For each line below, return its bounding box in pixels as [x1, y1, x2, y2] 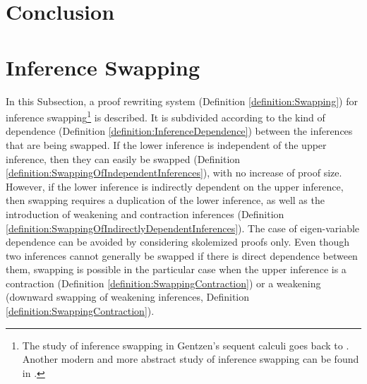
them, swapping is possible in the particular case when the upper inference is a [6, 262, 347, 277]
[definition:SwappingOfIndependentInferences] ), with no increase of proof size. [6, 165, 342, 180]
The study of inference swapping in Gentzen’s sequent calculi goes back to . [22, 337, 349, 352]
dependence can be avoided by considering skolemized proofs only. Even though [6, 234, 350, 249]
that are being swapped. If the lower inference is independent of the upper [6, 137, 327, 152]
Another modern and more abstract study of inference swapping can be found [22, 352, 359, 366]
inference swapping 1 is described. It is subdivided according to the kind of [6, 108, 325, 124]
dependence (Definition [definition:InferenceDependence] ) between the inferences [6, 124, 353, 138]
